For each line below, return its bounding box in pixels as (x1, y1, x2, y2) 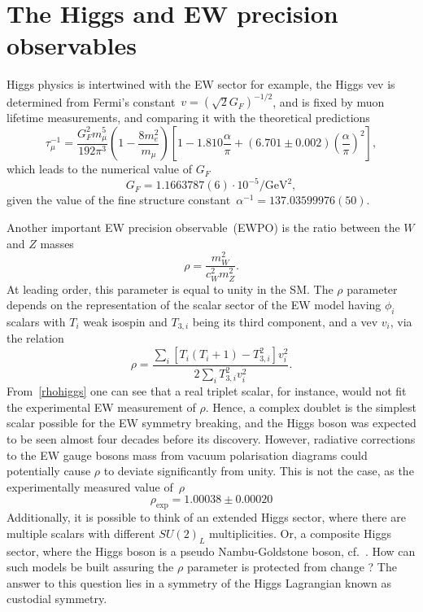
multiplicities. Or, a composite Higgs (209, 524, 391, 541)
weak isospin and (83, 313, 168, 330)
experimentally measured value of (7, 478, 173, 495)
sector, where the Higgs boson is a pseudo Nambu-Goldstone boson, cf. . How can (7, 542, 416, 559)
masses (40, 234, 74, 251)
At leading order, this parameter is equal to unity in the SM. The (7, 280, 334, 297)
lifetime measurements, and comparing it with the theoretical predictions (7, 109, 370, 126)
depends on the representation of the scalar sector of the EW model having (7, 296, 382, 313)
